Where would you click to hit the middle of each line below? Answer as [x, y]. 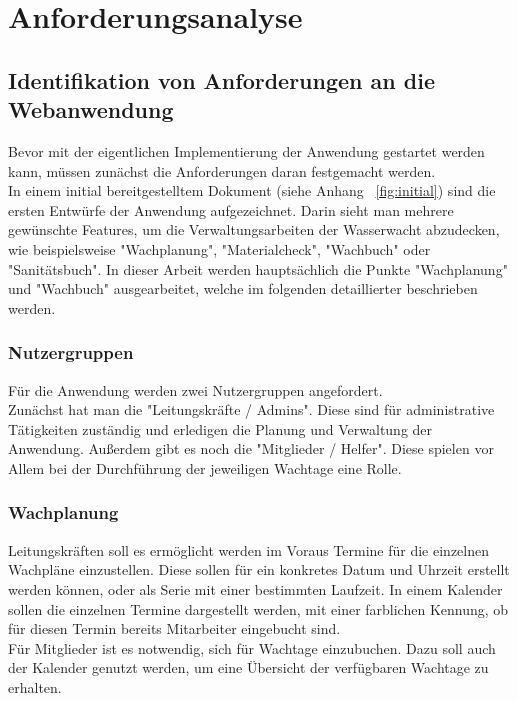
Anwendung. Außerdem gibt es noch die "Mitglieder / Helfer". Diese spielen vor [251, 448]
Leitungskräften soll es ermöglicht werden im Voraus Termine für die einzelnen [248, 549]
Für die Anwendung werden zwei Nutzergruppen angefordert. [195, 389]
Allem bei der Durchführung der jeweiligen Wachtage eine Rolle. [205, 467]
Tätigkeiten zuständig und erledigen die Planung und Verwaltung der [220, 428]
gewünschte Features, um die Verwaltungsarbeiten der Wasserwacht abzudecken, [254, 229]
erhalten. [35, 686]
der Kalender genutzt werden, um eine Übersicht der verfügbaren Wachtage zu [248, 667]
